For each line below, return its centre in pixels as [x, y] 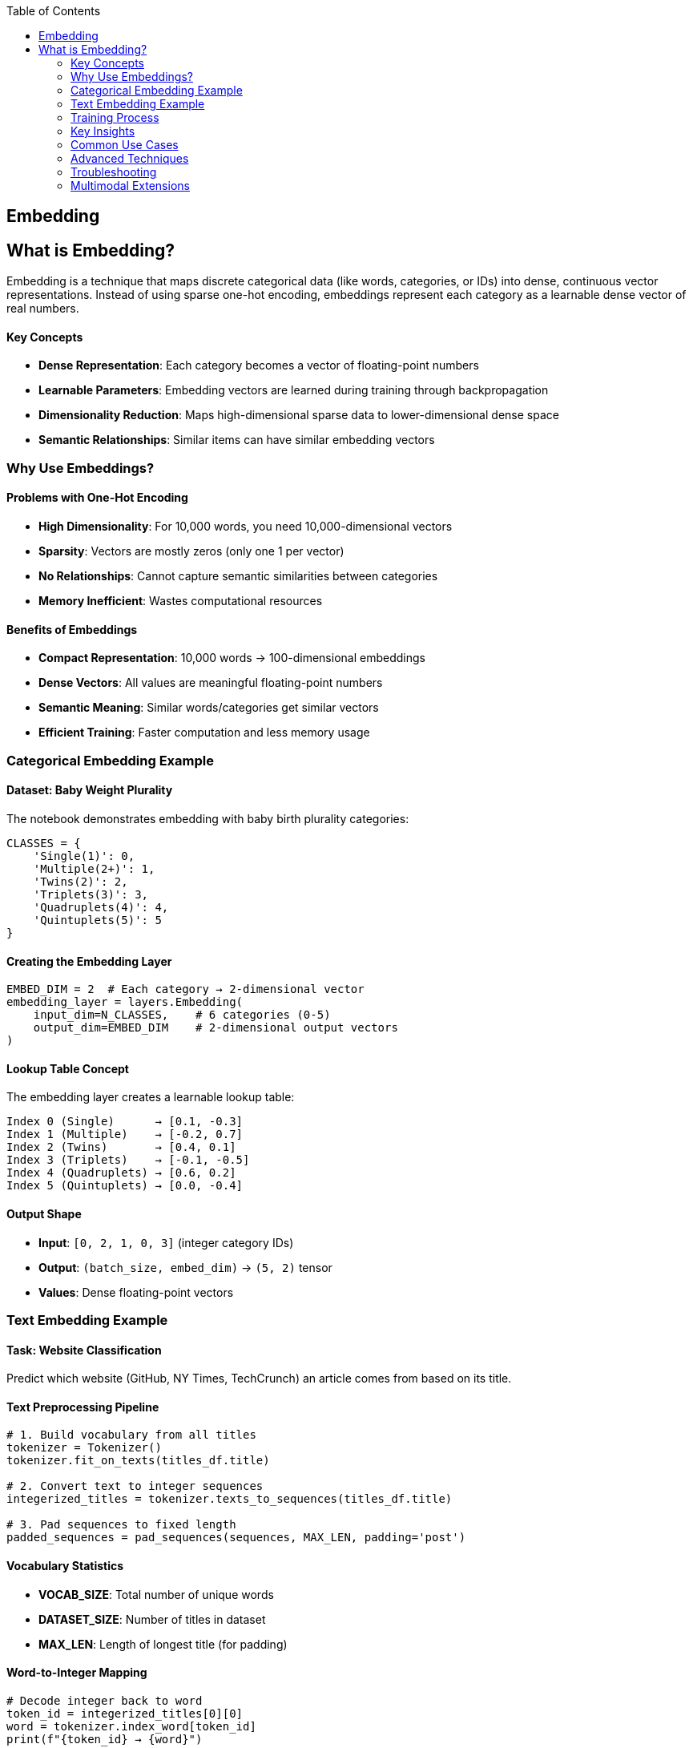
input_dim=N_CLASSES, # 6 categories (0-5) [182, 1015]
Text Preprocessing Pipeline [83, 1407]
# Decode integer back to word [105, 1700]
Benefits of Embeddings [72, 629]
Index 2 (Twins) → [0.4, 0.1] [121, 1147]
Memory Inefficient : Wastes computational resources [181, 601]
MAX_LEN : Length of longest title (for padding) [163, 1644]
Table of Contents [54, 11]
